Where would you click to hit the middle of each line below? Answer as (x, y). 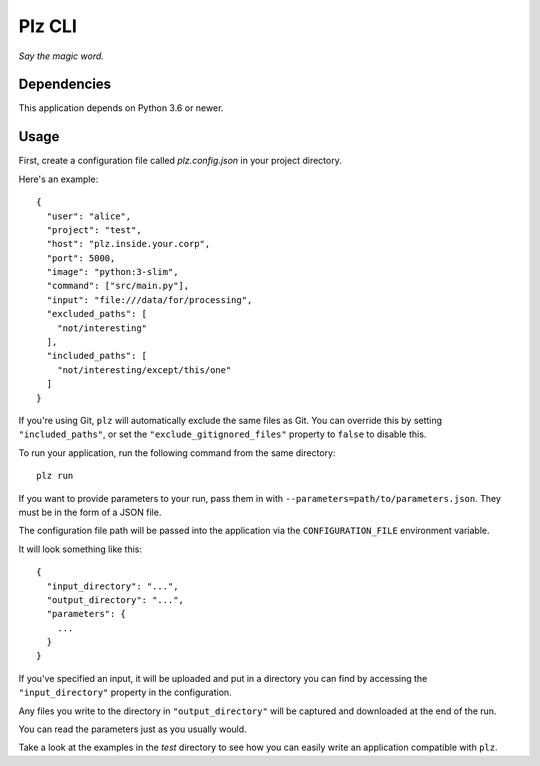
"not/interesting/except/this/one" (144, 369)
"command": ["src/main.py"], (118, 286)
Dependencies (65, 84)
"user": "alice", (89, 216)
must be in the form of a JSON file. (90, 512)
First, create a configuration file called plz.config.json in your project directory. (180, 161)
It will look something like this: (80, 549)
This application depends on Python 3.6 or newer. (121, 108)
